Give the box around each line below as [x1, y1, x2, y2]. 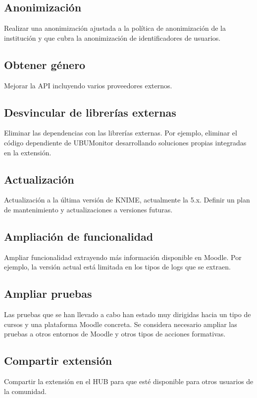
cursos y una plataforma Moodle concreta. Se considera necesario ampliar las [4, 319, 237, 329]
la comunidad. [4, 386, 47, 396]
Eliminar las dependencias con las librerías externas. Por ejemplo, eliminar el [4, 128, 237, 138]
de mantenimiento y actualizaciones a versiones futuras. [4, 204, 173, 214]
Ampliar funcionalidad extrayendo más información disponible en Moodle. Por [4, 252, 242, 262]
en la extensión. [4, 147, 51, 157]
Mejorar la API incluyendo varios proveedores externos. [4, 80, 172, 90]
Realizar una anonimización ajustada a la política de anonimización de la [4, 23, 226, 33]
